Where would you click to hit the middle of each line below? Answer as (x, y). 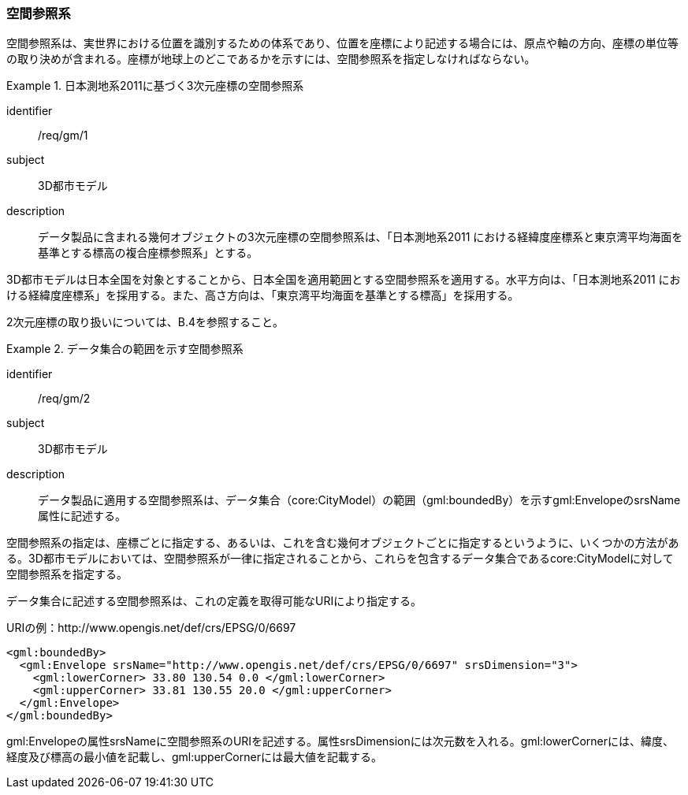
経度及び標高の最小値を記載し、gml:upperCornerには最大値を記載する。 (194, 757)
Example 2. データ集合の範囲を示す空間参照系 (125, 349)
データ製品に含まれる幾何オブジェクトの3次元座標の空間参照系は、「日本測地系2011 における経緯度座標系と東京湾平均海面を (361, 237)
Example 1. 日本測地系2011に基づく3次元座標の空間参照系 (155, 86)
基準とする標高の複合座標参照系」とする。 (148, 253)
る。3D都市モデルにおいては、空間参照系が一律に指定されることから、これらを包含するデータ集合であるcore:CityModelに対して (340, 559)
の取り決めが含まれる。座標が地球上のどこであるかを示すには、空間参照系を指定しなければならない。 (271, 59)
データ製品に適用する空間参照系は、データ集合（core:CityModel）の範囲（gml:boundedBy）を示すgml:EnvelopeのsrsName (359, 500)
